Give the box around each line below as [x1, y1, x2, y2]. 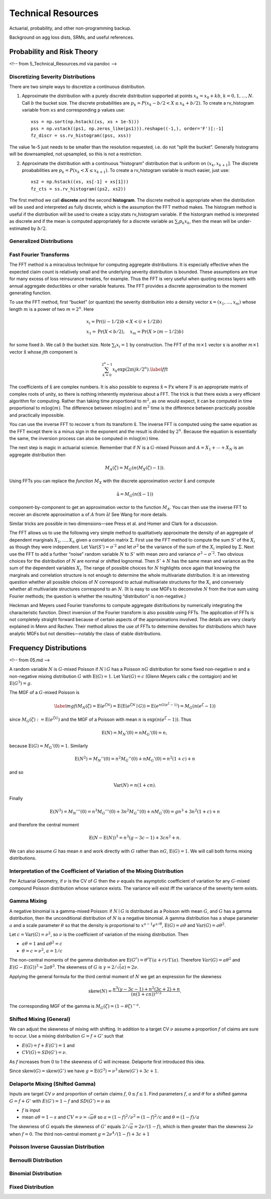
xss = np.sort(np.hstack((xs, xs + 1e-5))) [31, 119, 140, 124]
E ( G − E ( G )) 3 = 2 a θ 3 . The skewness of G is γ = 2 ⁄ [9, 963, 116, 970]
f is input [22, 1107, 40, 1113]
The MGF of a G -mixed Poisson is [9, 690, 80, 696]
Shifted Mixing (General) [9, 1015, 70, 1022]
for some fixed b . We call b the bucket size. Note [9, 342, 111, 348]
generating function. [9, 290, 52, 296]
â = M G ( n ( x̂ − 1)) [116, 491, 154, 498]
